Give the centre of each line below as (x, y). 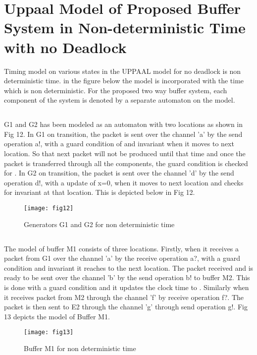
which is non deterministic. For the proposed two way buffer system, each (116, 90)
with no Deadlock (65, 47)
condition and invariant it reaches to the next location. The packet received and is (129, 267)
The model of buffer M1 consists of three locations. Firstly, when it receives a (122, 248)
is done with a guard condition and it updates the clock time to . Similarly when (127, 287)
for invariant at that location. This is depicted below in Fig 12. (100, 192)
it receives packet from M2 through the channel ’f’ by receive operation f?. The (124, 297)
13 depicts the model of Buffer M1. (57, 316)
